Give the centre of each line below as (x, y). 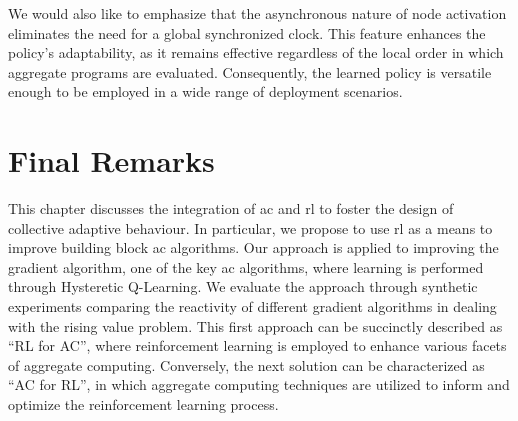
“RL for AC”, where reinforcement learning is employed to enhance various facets (257, 345)
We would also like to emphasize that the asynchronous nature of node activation (257, 13)
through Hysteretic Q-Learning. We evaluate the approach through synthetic (243, 286)
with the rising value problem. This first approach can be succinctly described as (255, 325)
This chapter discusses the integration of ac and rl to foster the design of (231, 208)
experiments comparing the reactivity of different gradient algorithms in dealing (252, 306)
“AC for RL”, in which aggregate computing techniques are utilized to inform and (259, 384)
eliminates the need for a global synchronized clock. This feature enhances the (247, 32)
